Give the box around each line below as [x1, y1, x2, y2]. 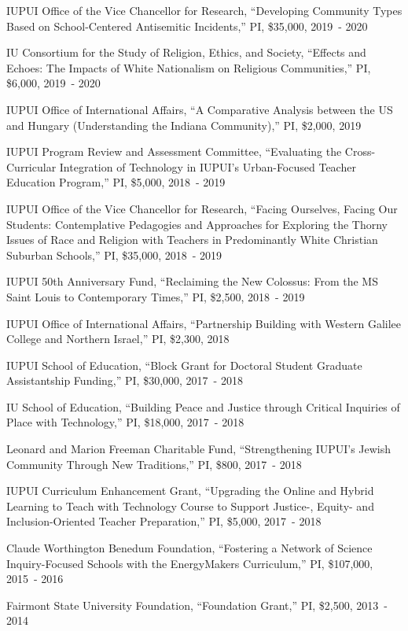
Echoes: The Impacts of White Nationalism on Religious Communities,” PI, [6, 59, 371, 76]
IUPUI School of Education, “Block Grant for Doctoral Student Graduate [6, 356, 362, 373]
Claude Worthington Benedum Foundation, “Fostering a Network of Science [6, 540, 373, 556]
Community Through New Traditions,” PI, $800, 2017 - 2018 [6, 456, 302, 472]
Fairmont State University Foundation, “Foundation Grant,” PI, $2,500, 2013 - [6, 596, 388, 613]
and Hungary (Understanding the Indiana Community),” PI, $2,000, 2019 [6, 116, 362, 133]
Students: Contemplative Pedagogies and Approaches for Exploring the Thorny [6, 216, 388, 232]
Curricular [6, 158, 57, 175]
